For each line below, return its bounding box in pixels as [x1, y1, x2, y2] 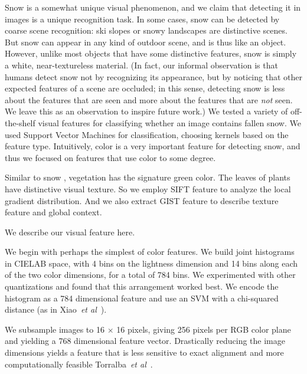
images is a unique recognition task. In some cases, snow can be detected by [5, 12, 280, 25]
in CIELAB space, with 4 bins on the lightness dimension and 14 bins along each [5, 257, 298, 269]
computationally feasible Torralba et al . [5, 357, 153, 370]
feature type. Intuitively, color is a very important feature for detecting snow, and [5, 140, 301, 152]
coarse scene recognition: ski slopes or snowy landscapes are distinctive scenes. [5, 24, 288, 37]
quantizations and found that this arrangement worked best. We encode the [5, 280, 279, 293]
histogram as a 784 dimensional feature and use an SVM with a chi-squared [5, 291, 279, 304]
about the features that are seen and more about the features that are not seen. [5, 93, 293, 106]
